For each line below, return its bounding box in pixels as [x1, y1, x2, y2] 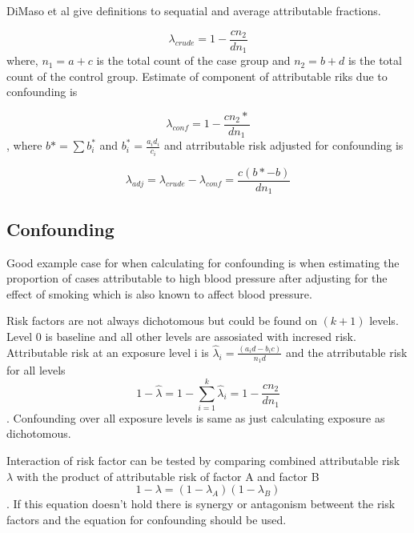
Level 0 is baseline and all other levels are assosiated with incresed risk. [6, 327, 356, 344]
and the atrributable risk [285, 343, 408, 360]
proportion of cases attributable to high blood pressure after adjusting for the [6, 270, 388, 287]
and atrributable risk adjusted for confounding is [164, 137, 404, 154]
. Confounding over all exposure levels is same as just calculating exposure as [6, 409, 385, 426]
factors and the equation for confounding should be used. [6, 511, 287, 527]
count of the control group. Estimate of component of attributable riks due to [6, 67, 388, 84]
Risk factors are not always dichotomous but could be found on [6, 312, 317, 329]
